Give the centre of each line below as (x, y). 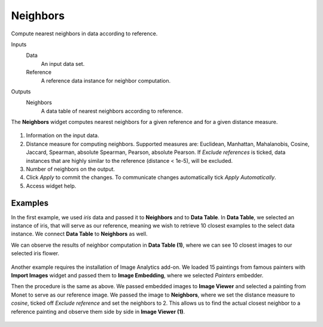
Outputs (21, 91)
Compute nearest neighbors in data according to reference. (84, 34)
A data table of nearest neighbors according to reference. (112, 111)
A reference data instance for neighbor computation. (106, 80)
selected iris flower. (35, 253)
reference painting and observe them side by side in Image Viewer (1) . (98, 311)
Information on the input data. (63, 135)
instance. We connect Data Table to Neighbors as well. (79, 234)
